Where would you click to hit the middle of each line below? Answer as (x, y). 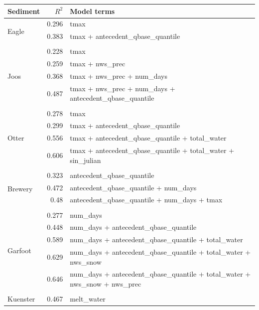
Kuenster (21, 299)
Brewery (20, 189)
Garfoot (19, 250)
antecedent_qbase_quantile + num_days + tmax (146, 200)
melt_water (88, 299)
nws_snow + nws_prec (106, 284)
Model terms (92, 11)
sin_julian (85, 160)
